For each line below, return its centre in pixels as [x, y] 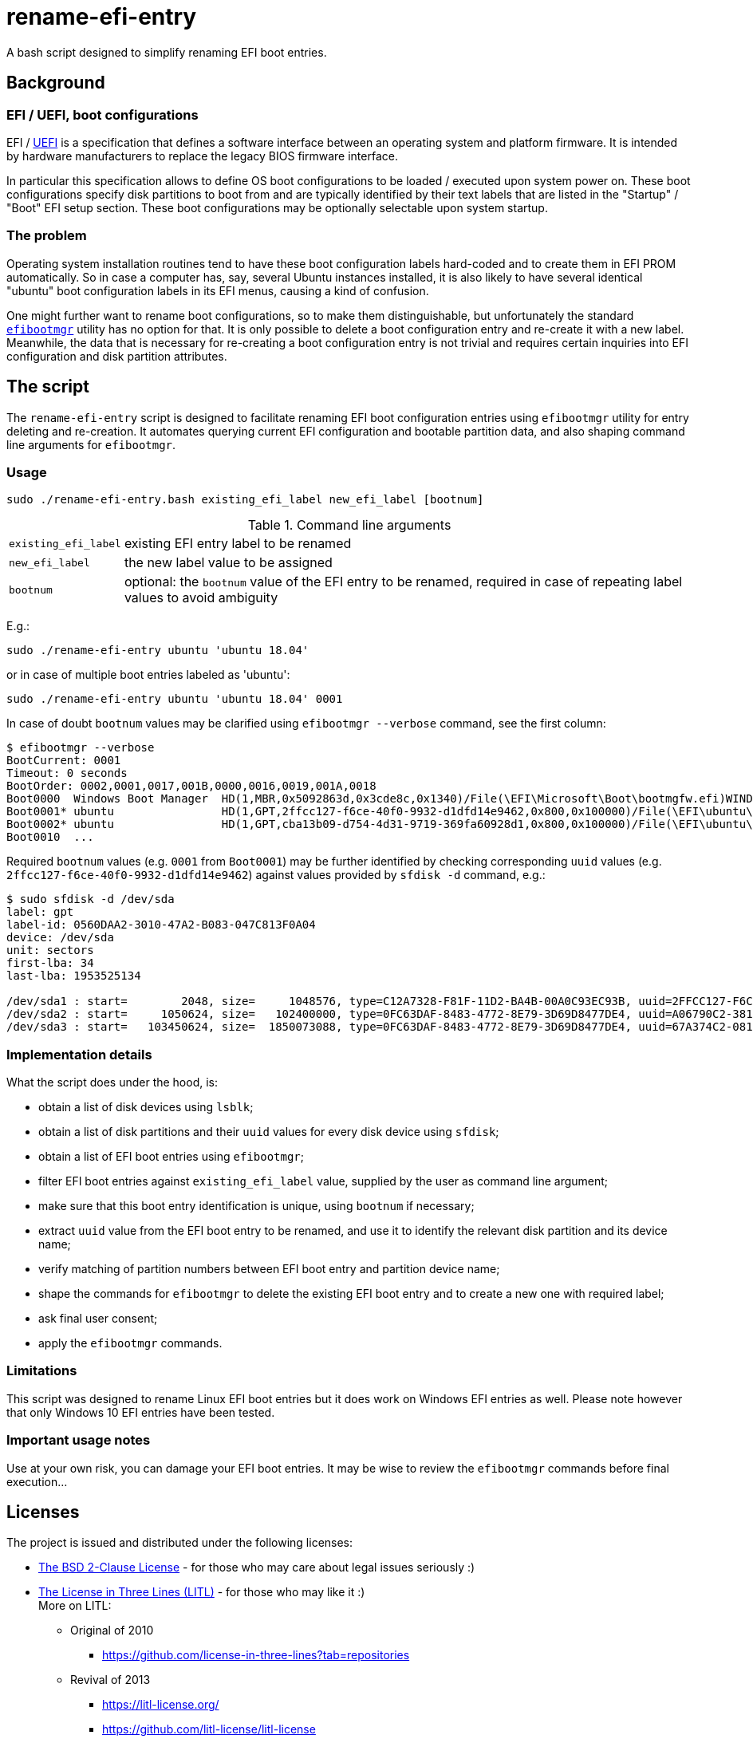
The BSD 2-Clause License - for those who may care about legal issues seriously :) [257, 1567]
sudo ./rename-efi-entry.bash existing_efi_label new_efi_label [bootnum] [245, 500]
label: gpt [40, 912]
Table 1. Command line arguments [349, 525]
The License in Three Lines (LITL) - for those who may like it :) [202, 1592]
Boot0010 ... [50, 837]
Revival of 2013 [110, 1680]
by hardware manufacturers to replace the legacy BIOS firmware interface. [202, 156]
